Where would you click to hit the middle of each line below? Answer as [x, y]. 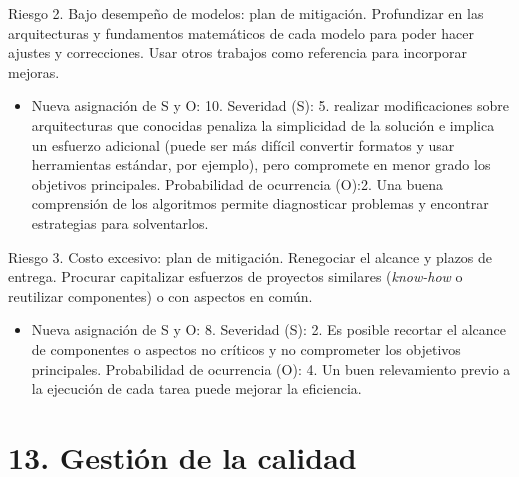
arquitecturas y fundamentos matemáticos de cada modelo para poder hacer [241, 32]
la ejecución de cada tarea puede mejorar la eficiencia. [196, 388]
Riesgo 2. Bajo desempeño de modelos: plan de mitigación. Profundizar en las [246, 13]
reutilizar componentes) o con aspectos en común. [160, 295]
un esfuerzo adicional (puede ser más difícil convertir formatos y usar [243, 144]
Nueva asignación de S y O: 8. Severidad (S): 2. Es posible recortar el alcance [269, 329]
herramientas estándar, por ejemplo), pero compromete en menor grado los [261, 164]
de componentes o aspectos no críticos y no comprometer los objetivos [246, 348]
